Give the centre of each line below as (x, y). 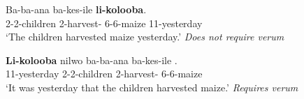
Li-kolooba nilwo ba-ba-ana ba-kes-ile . (92, 60)
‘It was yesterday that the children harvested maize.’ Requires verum (152, 87)
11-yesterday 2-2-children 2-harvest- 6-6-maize (104, 74)
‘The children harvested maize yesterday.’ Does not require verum (145, 37)
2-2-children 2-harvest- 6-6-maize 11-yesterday (104, 23)
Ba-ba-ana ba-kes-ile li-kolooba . (76, 9)
